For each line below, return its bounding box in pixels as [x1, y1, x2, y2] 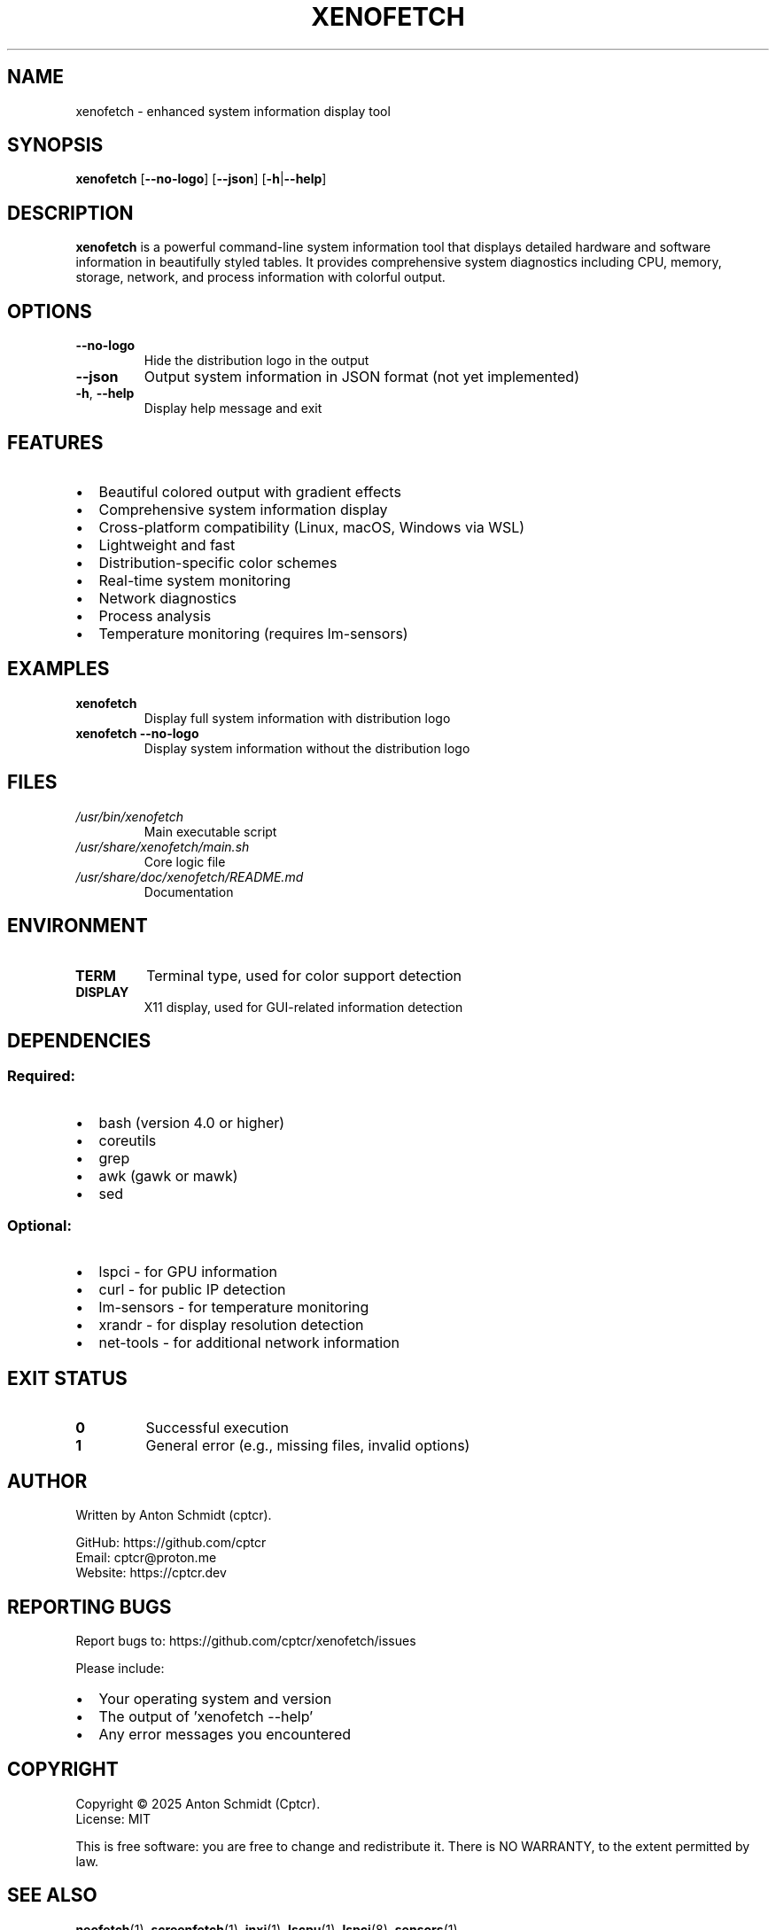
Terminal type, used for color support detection [146, 966, 462, 984]
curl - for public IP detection [98, 1280, 286, 1299]
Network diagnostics [98, 588, 237, 607]
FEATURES [7, 431, 104, 454]
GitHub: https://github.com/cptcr [75, 1535, 267, 1551]
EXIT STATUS [7, 1366, 128, 1389]
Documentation [144, 883, 234, 899]
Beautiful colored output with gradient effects [98, 482, 401, 501]
